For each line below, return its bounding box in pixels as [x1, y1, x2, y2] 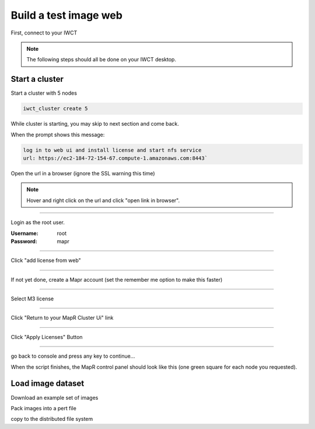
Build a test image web [10, 9, 123, 22]
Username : [10, 230, 38, 237]
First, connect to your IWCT [10, 29, 78, 36]
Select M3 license [10, 295, 54, 302]
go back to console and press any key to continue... [10, 352, 135, 359]
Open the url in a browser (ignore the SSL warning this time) [10, 169, 155, 177]
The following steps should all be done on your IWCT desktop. [26, 56, 176, 63]
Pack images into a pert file [10, 404, 77, 411]
